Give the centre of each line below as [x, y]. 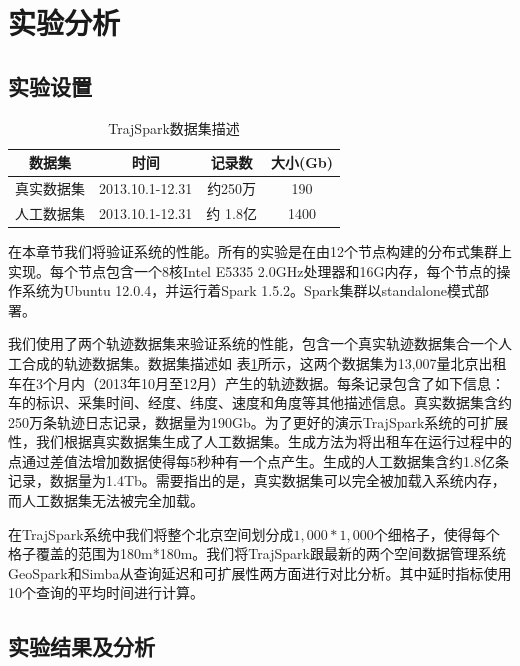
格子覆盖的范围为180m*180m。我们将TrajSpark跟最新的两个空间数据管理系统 [257, 553]
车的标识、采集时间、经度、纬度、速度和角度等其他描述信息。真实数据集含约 [260, 402]
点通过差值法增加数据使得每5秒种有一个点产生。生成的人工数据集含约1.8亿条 [258, 460]
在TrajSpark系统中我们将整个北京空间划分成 [151, 533]
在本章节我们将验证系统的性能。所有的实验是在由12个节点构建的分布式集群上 [260, 250]
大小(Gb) [302, 162]
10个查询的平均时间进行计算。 [106, 592]
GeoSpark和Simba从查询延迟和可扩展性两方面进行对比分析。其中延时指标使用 [260, 572]
